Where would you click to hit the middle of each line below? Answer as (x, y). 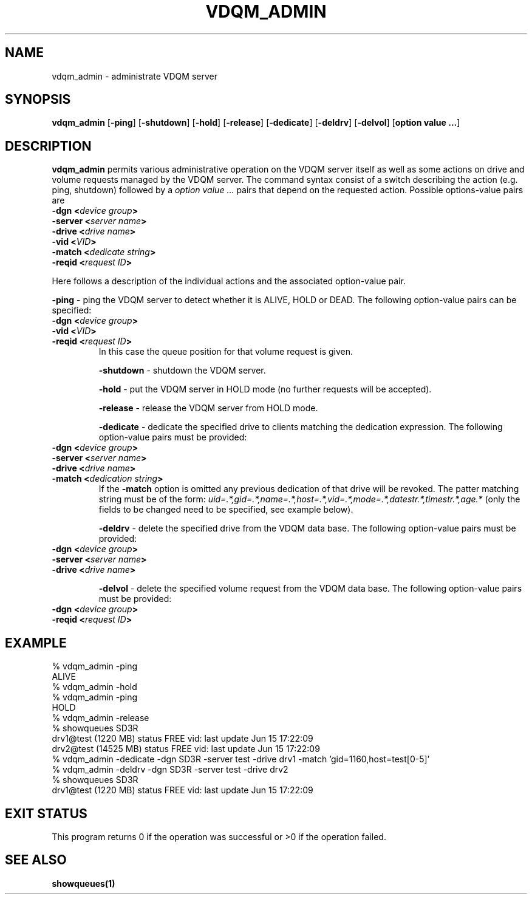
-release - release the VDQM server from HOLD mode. (208, 408)
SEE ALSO (36, 860)
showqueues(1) (84, 883)
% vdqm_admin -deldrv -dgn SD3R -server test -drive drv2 (170, 770)
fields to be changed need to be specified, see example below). (226, 510)
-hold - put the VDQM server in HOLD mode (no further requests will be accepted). (265, 389)
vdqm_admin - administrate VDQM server (135, 76)
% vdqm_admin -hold (94, 687)
